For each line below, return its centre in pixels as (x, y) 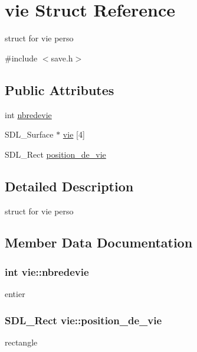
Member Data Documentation (99, 242)
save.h (62, 58)
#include (21, 58)
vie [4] (74, 134)
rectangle (21, 342)
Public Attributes (60, 89)
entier (15, 294)
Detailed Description (69, 186)
